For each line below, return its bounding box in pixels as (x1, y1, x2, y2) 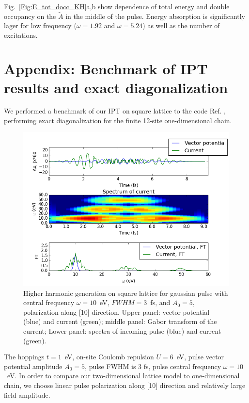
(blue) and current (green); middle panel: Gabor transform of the (23, 316, 217, 326)
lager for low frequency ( (4, 20, 77, 31)
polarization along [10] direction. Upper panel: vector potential (23, 306, 210, 317)
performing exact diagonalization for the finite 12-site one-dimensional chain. (4, 115, 232, 125)
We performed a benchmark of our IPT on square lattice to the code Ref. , (4, 105, 226, 115)
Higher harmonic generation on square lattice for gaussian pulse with (23, 288, 228, 298)
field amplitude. (4, 389, 50, 400)
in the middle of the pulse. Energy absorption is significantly (65, 11, 246, 21)
